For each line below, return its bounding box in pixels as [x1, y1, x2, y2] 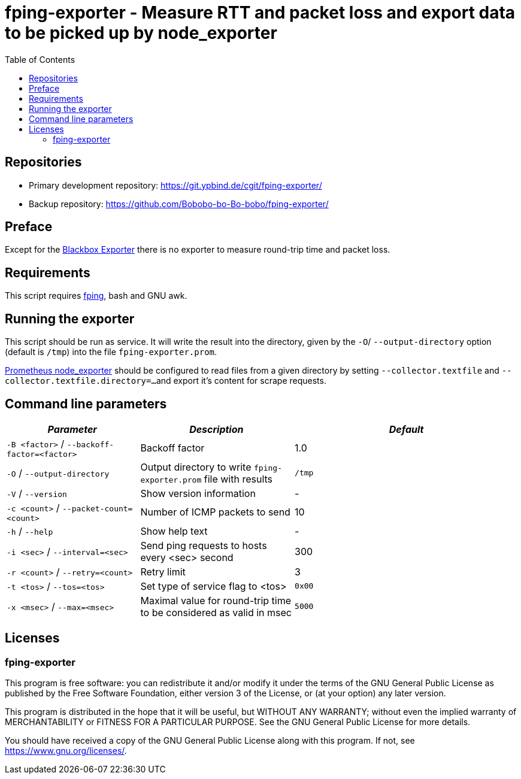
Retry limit [140, 565, 186, 578]
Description [189, 423, 244, 435]
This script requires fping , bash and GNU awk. [5, 290, 187, 301]
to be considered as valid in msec [140, 606, 292, 619]
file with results [204, 472, 273, 485]
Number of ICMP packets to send [140, 506, 290, 519]
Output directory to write [140, 460, 252, 473]
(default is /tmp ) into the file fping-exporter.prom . [5, 347, 217, 357]
